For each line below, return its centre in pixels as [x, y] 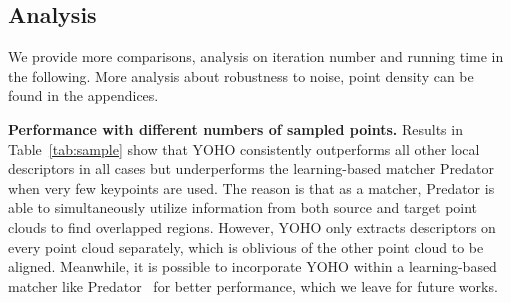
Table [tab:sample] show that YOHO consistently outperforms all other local [244, 148]
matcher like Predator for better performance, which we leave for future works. [253, 285]
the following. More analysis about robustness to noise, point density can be [241, 75]
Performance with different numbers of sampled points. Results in [235, 128]
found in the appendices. [83, 95]
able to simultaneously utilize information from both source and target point [243, 207]
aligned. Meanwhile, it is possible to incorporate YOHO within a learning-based [252, 266]
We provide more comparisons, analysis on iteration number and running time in [256, 56]
